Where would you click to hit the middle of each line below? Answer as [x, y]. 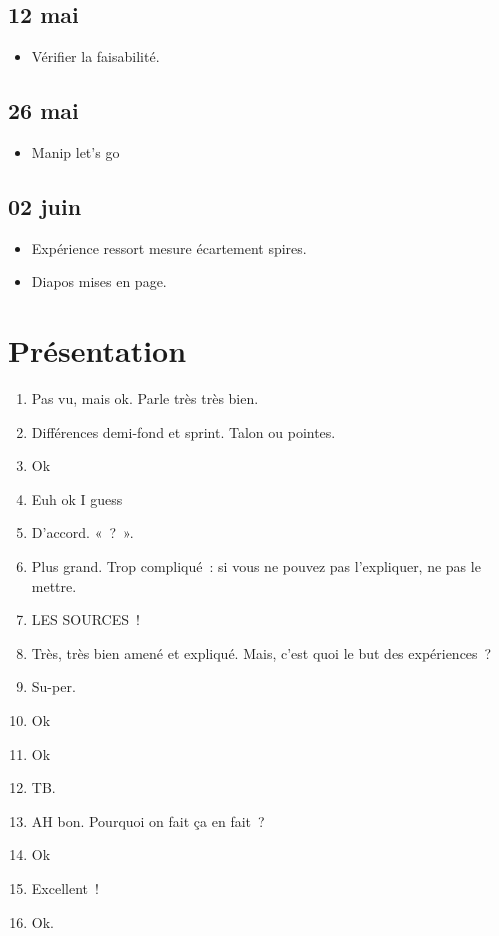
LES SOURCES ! [85, 619]
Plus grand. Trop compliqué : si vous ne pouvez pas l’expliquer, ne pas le [256, 566]
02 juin [45, 205]
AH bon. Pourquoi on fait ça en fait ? [148, 820]
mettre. [54, 585]
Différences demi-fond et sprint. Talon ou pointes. [183, 431]
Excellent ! [65, 888]
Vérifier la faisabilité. [95, 56]
